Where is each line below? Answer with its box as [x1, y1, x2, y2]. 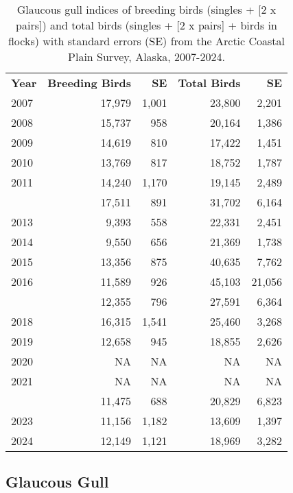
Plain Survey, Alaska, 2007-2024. [68, 49, 225, 64]
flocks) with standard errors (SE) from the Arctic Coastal [8, 33, 285, 49]
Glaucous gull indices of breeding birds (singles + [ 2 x [16, 1, 277, 17]
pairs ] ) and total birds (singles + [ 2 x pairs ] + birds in [16, 17, 277, 33]
